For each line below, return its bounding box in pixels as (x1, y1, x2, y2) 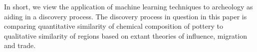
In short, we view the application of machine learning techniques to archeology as (4, 1, 253, 11)
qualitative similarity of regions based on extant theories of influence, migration (4, 30, 247, 41)
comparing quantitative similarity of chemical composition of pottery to (4, 21, 223, 31)
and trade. (4, 40, 36, 51)
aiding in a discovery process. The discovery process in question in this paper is (4, 11, 247, 21)
